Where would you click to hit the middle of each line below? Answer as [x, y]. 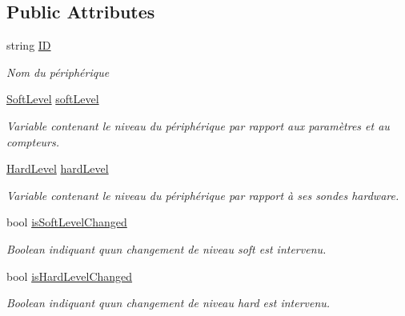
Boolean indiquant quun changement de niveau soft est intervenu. [166, 248]
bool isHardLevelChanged [70, 276]
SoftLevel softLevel [53, 99]
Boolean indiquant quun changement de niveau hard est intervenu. [168, 303]
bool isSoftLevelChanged [67, 222]
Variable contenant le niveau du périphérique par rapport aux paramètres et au [198, 125]
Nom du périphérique [58, 72]
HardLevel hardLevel [58, 168]
